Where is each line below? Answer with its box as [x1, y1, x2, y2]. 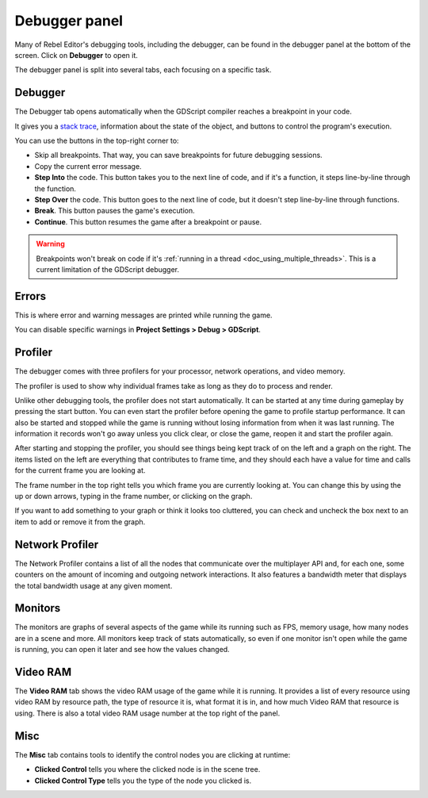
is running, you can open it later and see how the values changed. [14, 645, 230, 654]
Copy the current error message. [34, 161, 142, 171]
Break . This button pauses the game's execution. [34, 206, 196, 216]
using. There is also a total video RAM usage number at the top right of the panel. [14, 708, 281, 718]
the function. [34, 183, 77, 194]
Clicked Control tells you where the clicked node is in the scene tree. [34, 765, 261, 774]
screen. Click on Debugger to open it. [14, 50, 139, 59]
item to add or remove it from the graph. [14, 516, 146, 527]
